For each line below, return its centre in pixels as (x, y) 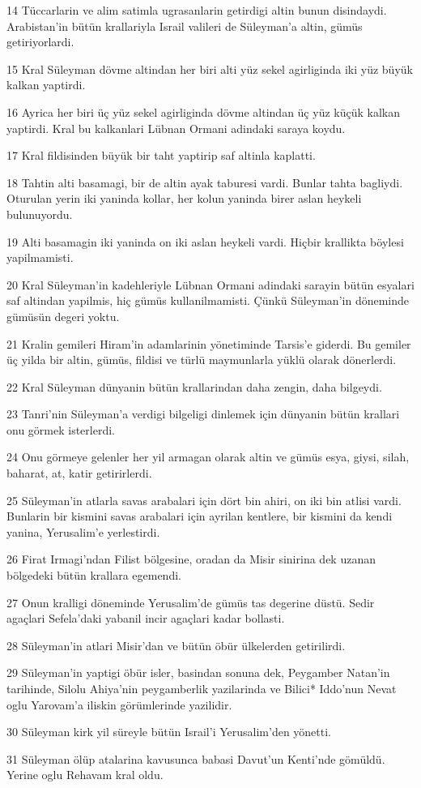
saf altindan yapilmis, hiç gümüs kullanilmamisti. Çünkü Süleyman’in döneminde (208, 300)
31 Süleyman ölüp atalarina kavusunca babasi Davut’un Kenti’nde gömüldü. (196, 758)
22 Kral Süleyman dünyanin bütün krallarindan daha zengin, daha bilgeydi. (194, 386)
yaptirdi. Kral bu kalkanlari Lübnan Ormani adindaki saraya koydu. (176, 128)
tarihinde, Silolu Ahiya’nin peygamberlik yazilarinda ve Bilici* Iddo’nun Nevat (202, 688)
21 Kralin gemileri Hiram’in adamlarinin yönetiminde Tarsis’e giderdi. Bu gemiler (209, 343)
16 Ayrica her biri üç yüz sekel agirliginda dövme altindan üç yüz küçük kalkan (203, 111)
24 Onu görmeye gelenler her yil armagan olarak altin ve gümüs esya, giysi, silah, (208, 457)
